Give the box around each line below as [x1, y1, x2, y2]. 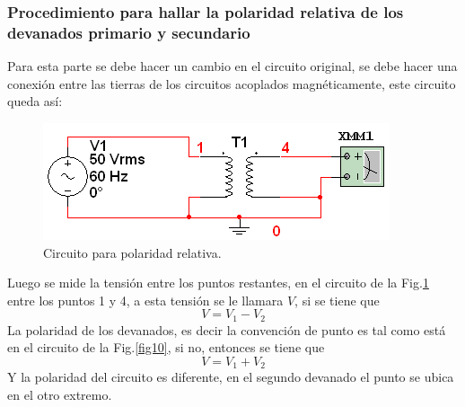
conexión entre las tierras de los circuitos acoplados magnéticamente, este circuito [7, 74, 456, 93]
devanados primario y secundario [7, 21, 250, 43]
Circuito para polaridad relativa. [43, 243, 222, 261]
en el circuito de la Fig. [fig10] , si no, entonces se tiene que [7, 338, 325, 357]
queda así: [7, 92, 63, 111]
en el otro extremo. [7, 385, 112, 403]
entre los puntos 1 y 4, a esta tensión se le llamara [7, 290, 284, 309]
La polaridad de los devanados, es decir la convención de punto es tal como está [7, 320, 446, 339]
